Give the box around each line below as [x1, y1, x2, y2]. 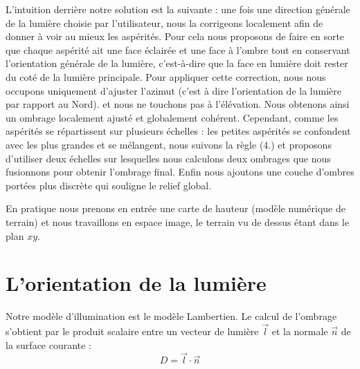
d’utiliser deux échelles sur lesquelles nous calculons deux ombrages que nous [6, 151, 331, 165]
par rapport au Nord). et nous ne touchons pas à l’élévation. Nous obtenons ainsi [6, 97, 350, 111]
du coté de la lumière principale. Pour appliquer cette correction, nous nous [6, 69, 326, 84]
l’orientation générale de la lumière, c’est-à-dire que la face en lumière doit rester [6, 56, 348, 70]
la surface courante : [6, 337, 91, 352]
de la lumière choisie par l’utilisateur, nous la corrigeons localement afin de [6, 15, 323, 30]
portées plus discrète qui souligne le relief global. [6, 178, 212, 192]
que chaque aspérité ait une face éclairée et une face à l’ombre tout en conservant [6, 42, 350, 57]
